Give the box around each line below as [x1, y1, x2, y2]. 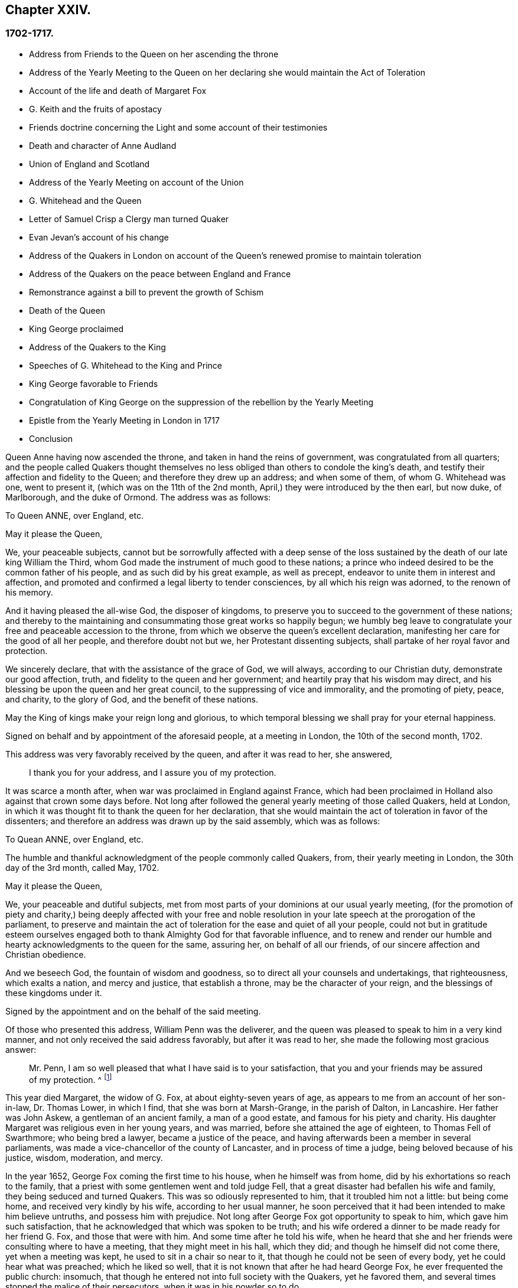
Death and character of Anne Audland [29, 140, 177, 151]
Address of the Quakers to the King [29, 341, 166, 352]
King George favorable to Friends [29, 378, 158, 389]
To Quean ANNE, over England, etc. [5, 834, 144, 844]
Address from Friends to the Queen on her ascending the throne [29, 48, 279, 59]
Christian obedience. [5, 949, 86, 960]
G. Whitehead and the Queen [29, 195, 142, 206]
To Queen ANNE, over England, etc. [5, 510, 144, 521]
